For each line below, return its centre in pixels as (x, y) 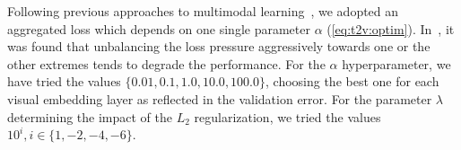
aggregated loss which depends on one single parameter (159, 28)
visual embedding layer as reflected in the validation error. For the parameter (220, 98)
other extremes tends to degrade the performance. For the (166, 63)
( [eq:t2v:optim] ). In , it (391, 28)
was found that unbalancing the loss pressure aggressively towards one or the (219, 46)
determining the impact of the (90, 116)
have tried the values (64, 81)
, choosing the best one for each (352, 81)
